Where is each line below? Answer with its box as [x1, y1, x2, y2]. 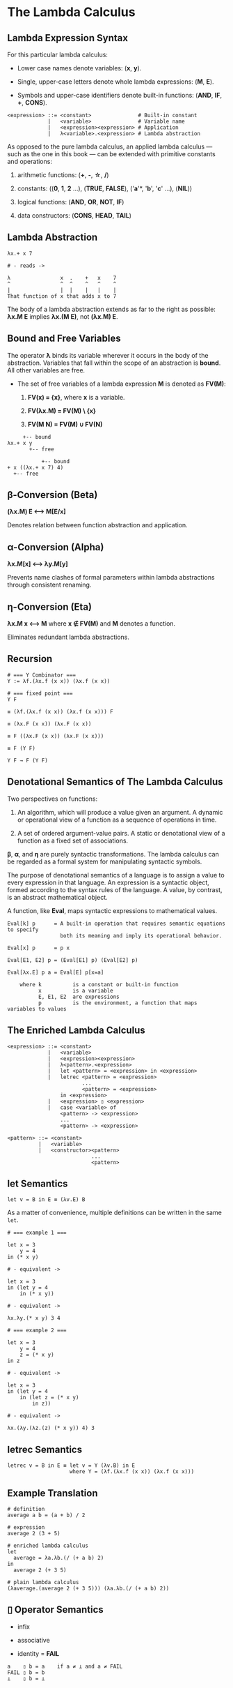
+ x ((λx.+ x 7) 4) [7, 464, 64, 471]
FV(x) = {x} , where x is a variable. [27, 393, 125, 401]
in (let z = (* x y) [19, 1394, 79, 1401]
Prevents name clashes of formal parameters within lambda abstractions [7, 573, 215, 582]
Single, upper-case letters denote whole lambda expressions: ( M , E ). [17, 77, 214, 86]
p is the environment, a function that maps [38, 999, 198, 1007]
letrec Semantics [7, 1443, 82, 1455]
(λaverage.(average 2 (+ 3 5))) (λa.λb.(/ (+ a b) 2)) [7, 1585, 170, 1592]
